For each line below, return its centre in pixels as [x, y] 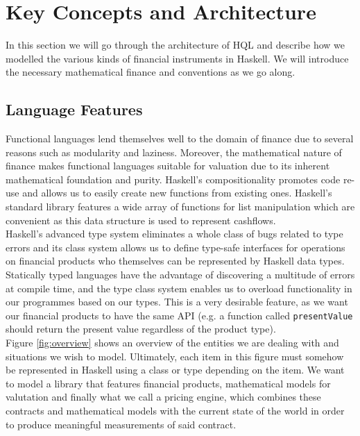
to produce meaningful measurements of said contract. [121, 424]
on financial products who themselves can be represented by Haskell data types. [175, 261]
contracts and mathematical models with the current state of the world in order [175, 411]
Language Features [74, 109]
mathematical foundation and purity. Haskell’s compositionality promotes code [173, 179]
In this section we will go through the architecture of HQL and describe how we [175, 45]
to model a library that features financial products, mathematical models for [168, 383]
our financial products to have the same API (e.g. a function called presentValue [179, 315]
